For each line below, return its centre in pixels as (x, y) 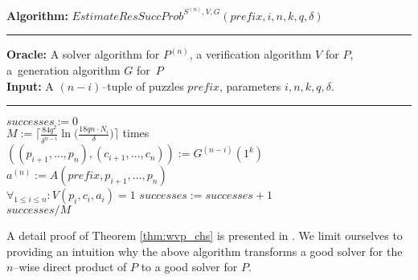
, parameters (250, 85)
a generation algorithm (64, 70)
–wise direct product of (70, 267)
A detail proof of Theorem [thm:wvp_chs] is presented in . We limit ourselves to (205, 235)
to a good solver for (189, 267)
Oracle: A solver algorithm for (83, 54)
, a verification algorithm (250, 54)
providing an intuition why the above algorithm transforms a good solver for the (205, 251)
